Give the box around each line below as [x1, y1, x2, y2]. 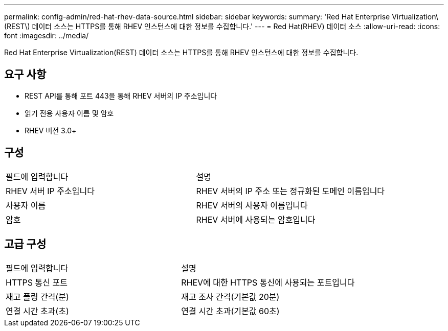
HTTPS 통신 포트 [6, 277, 68, 288]
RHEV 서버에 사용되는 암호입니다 [196, 214, 316, 225]
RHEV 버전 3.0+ [25, 126, 77, 135]
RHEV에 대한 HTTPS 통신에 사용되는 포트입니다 [181, 277, 355, 288]
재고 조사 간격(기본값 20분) [181, 291, 280, 302]
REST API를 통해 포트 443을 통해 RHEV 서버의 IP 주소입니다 [25, 91, 217, 100]
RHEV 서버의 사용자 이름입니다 [196, 200, 308, 210]
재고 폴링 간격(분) [6, 291, 69, 302]
